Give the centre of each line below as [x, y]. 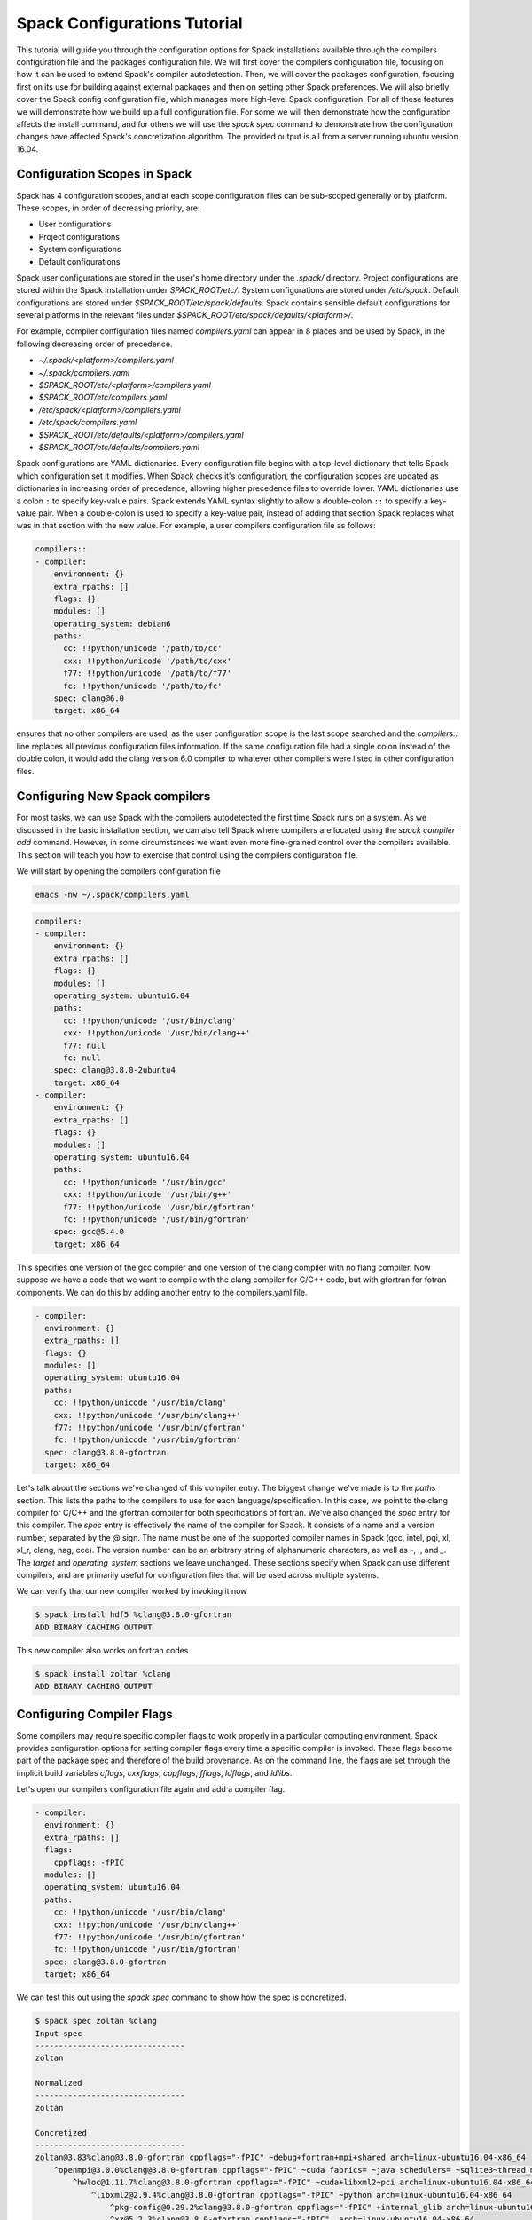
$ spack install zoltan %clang [103, 1673]
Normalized [59, 2083]
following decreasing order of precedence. [94, 344]
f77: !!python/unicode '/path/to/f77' [148, 674]
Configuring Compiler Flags [94, 1714]
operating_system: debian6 [113, 623]
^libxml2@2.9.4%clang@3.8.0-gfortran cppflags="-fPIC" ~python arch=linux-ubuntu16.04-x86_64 [301, 2195]
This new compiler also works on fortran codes [102, 1650]
